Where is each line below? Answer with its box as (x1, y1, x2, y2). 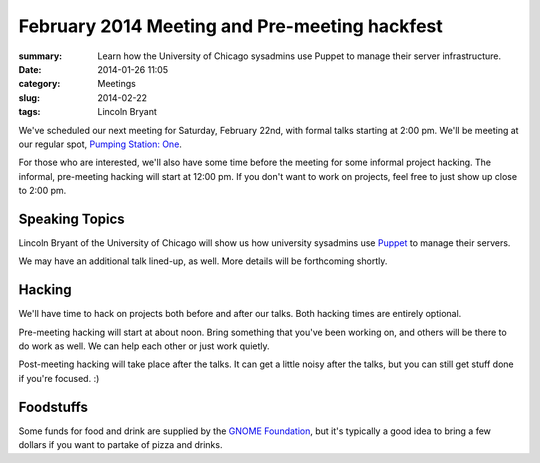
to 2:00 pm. (18, 185, 67, 197)
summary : (18, 50, 63, 62)
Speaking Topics (18, 210, 125, 227)
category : (18, 78, 61, 90)
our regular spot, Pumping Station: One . (18, 138, 182, 150)
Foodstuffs (18, 398, 89, 415)
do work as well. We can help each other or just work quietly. (18, 340, 270, 352)
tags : (18, 106, 41, 118)
